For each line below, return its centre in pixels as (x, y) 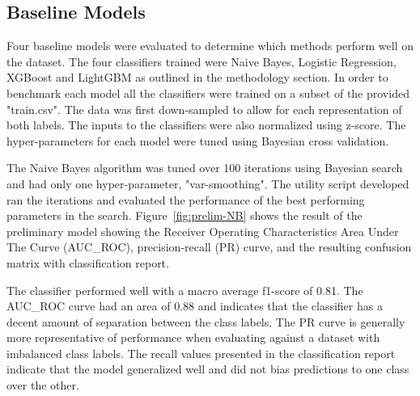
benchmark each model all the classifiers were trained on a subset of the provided (208, 93)
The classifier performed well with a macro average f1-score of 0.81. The (185, 290)
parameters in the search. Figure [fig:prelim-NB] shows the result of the (185, 215)
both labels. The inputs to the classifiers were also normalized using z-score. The (206, 125)
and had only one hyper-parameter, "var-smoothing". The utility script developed (208, 183)
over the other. (43, 385)
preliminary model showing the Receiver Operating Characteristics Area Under (203, 231)
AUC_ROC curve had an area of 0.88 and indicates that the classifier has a (195, 306)
